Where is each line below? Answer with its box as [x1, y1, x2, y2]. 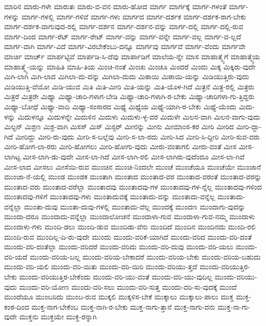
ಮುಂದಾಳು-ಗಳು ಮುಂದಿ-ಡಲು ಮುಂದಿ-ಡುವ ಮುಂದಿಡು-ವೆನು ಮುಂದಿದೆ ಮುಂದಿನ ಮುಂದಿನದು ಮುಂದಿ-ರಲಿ [4, 221, 256, 232]
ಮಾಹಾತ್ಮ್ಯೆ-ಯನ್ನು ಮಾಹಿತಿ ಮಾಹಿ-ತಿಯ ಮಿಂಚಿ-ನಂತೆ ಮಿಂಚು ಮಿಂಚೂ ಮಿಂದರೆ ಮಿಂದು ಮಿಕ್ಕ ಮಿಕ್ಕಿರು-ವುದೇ [4, 61, 256, 72]
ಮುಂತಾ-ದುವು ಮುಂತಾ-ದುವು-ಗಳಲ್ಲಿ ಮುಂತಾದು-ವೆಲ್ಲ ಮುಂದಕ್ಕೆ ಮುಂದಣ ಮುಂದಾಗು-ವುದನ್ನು [24, 201, 246, 212]
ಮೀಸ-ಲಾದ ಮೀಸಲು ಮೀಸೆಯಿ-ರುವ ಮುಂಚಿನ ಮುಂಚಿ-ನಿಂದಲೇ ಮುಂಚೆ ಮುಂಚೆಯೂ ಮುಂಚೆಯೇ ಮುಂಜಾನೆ [4, 161, 261, 172]
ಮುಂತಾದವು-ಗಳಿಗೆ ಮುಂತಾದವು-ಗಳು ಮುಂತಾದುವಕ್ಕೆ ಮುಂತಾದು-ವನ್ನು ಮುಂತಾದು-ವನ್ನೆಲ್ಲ [4, 191, 215, 202]
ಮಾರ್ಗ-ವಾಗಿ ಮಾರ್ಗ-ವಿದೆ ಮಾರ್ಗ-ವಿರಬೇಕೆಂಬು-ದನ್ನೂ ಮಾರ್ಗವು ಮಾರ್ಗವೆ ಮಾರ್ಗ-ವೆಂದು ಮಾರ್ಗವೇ [4, 41, 246, 52]
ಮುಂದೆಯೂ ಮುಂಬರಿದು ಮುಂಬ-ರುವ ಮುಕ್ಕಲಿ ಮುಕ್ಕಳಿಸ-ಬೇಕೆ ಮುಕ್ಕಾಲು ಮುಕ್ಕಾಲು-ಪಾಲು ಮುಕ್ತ [4, 291, 234, 302]
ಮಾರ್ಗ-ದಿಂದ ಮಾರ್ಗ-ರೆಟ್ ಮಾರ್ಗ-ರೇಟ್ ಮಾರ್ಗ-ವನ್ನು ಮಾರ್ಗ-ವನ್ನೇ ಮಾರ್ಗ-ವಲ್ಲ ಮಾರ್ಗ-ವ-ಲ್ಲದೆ [4, 31, 241, 41]
